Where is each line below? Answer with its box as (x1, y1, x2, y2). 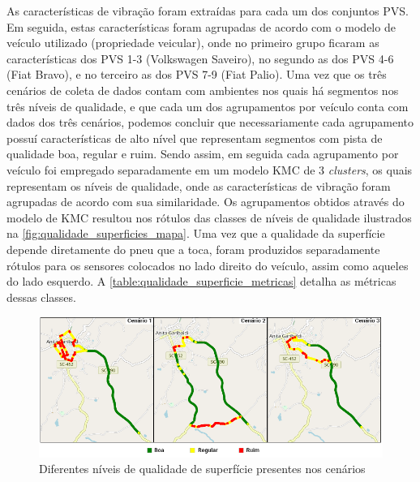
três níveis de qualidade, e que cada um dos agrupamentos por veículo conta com (6, 97, 409, 114)
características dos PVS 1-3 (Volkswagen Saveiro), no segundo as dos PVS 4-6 (6, 49, 394, 67)
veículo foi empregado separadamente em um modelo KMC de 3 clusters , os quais (6, 161, 413, 178)
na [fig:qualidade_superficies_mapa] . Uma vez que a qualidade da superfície (6, 225, 385, 242)
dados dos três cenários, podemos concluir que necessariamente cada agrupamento (6, 114, 414, 131)
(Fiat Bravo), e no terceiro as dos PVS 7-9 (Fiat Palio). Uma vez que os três (6, 66, 387, 83)
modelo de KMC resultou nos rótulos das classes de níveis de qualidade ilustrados (6, 209, 412, 226)
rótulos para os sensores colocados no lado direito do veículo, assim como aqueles (6, 256, 409, 273)
